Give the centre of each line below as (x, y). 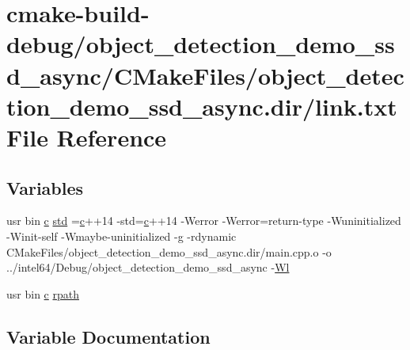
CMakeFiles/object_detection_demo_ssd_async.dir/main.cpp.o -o (169, 251)
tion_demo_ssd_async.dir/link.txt (202, 106)
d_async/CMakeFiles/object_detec (205, 75)
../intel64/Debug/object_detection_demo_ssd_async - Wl (148, 267)
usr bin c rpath (43, 293)
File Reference (87, 137)
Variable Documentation (108, 336)
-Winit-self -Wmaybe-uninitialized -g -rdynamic (121, 236)
